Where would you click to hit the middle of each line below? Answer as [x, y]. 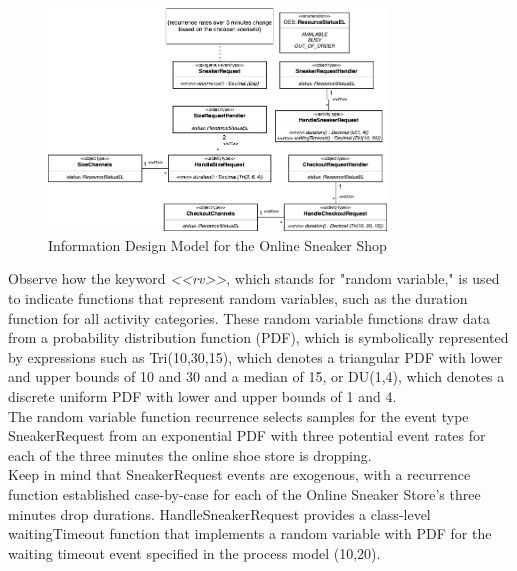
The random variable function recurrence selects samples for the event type [238, 415]
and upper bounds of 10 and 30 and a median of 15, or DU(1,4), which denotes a [256, 376]
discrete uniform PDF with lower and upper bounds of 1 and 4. [202, 396]
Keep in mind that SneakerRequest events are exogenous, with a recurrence [239, 474]
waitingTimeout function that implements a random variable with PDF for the [250, 533]
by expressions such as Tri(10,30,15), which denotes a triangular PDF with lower [255, 356]
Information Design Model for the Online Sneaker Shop [217, 244]
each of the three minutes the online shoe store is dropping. [190, 454]
